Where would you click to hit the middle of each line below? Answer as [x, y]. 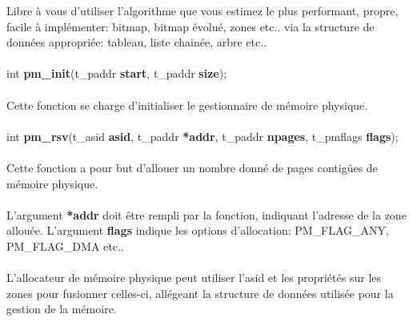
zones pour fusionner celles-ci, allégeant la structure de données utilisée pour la [200, 293]
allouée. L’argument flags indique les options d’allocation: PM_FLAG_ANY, [198, 230]
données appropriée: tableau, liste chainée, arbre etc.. [137, 42]
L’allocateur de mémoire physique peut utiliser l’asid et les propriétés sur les [194, 278]
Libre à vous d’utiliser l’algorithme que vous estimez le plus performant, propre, [202, 10]
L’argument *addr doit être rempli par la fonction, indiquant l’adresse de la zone [206, 214]
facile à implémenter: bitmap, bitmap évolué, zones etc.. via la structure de [190, 26]
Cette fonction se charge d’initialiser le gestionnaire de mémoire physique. [187, 105]
